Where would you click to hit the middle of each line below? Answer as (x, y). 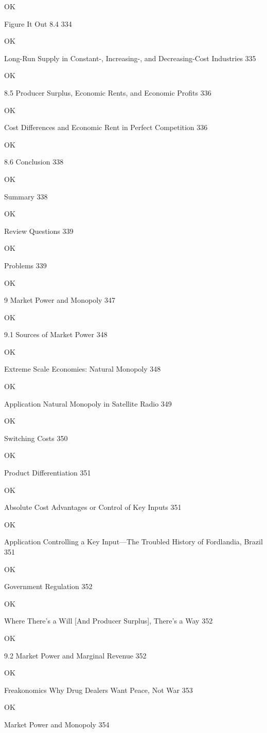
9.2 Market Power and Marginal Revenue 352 (75, 655)
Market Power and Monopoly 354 (57, 724)
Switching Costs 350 (36, 438)
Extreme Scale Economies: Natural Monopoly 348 (83, 369)
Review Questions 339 (39, 231)
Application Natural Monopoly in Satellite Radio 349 (88, 403)
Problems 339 (25, 265)
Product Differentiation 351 (48, 473)
